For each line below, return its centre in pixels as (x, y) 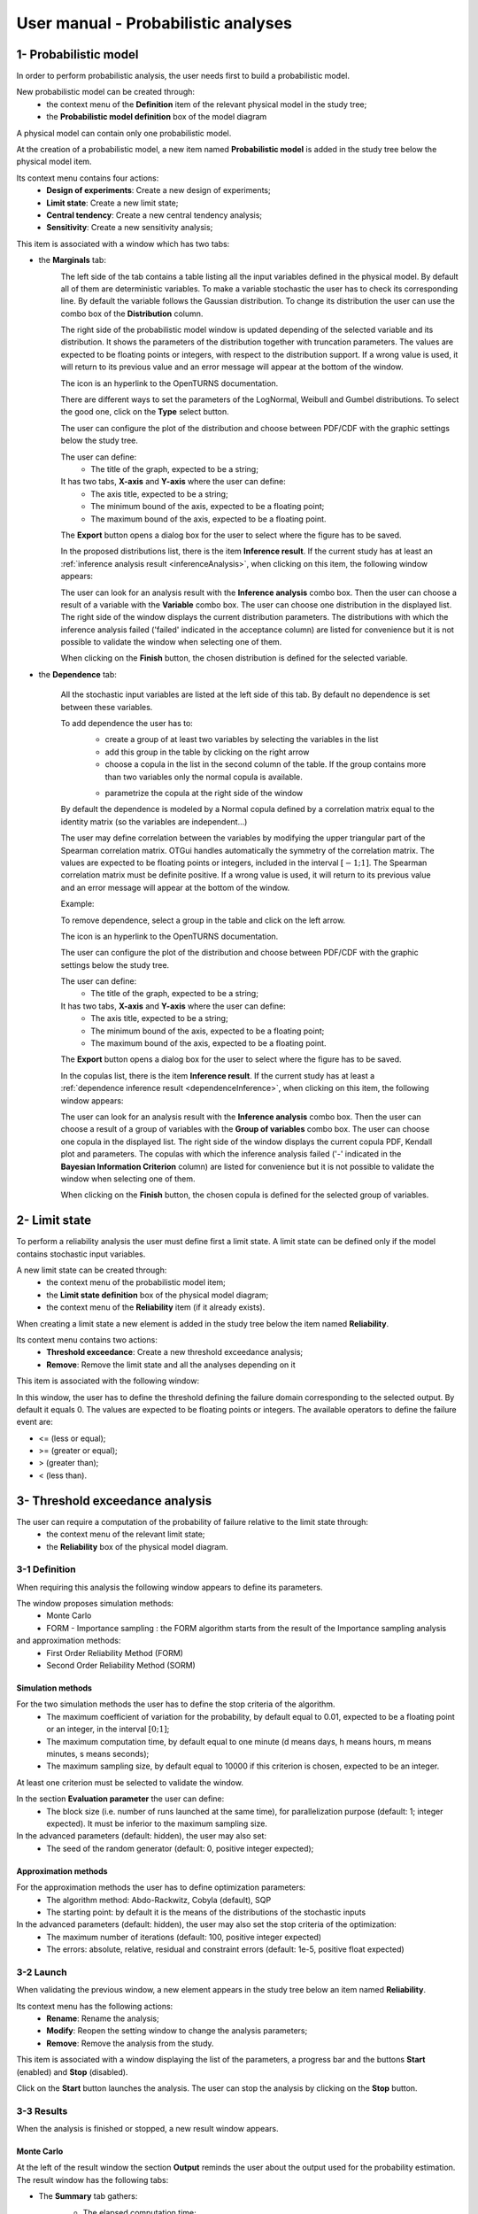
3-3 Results (42, 2110)
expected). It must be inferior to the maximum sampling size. (157, 1823)
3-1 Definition (46, 1569)
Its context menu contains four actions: (88, 178)
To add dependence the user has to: (127, 724)
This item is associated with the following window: (108, 1381)
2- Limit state (54, 1221)
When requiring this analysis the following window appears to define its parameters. (170, 1587)
